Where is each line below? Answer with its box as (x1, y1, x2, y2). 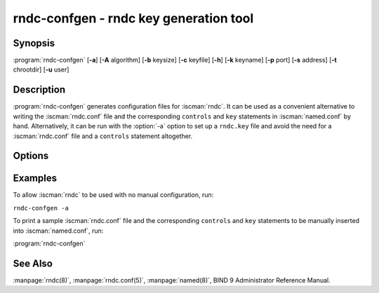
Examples (13, 172, 58, 184)
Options (13, 150, 49, 162)
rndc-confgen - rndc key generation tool (13, 11, 254, 26)
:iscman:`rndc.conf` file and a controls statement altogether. (13, 132, 193, 140)
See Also (13, 257, 53, 269)
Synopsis (13, 37, 55, 49)
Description (13, 84, 66, 96)
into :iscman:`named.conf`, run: (13, 226, 104, 235)
